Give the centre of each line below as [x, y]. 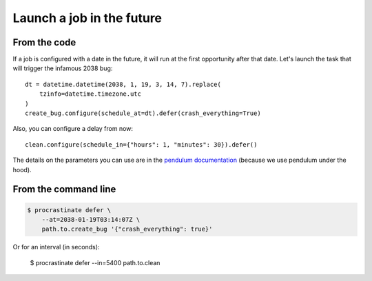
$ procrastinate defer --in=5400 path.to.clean [95, 262]
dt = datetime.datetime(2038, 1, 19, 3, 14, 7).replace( [123, 84]
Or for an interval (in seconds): [56, 247]
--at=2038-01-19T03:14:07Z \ [91, 219]
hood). [22, 169]
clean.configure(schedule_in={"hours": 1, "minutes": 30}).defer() [141, 144]
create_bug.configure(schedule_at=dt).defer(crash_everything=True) [143, 113]
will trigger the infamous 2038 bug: [63, 68]
